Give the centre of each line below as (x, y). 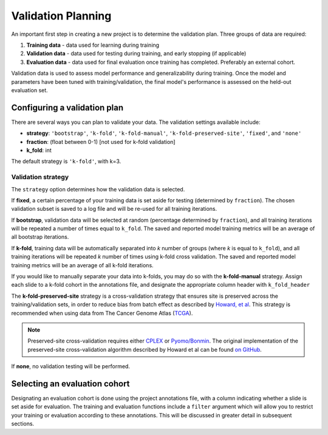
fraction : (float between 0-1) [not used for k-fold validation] (101, 142)
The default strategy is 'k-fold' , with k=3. (66, 162)
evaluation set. (29, 90)
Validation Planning (61, 16)
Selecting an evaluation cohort (70, 384)
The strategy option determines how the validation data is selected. (98, 189)
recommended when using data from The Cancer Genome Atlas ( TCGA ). (102, 313)
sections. (23, 424)
